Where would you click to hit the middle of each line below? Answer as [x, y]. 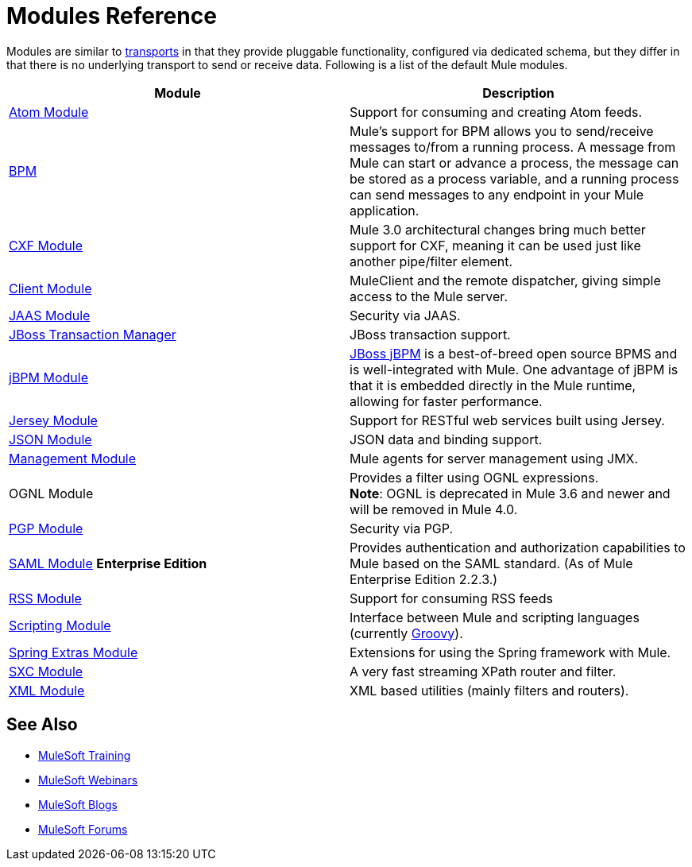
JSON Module [50, 439]
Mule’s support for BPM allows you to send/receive [502, 131]
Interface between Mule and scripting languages [495, 617]
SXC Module [46, 671]
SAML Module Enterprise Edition [108, 563]
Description [518, 93]
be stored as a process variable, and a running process [514, 178]
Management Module [73, 458]
